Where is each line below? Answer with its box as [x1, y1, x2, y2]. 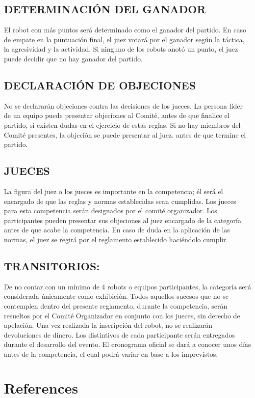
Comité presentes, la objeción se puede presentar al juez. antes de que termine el [4, 129, 246, 140]
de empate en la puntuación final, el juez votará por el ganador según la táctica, [4, 34, 245, 44]
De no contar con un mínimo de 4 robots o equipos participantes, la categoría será [4, 281, 251, 291]
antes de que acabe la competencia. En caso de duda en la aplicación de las [4, 225, 230, 235]
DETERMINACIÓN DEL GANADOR [4, 1, 206, 17]
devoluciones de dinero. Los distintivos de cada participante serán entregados [4, 329, 235, 340]
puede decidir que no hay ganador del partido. [4, 53, 143, 63]
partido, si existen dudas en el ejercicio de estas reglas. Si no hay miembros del [4, 119, 241, 130]
